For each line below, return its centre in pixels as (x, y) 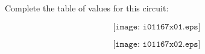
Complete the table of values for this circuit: (87, 8)
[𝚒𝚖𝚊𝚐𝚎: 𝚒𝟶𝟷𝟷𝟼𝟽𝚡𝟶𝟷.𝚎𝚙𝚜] (157, 27)
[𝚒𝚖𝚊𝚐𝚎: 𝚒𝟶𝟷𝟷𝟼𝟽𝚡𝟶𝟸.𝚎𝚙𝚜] (157, 44)
